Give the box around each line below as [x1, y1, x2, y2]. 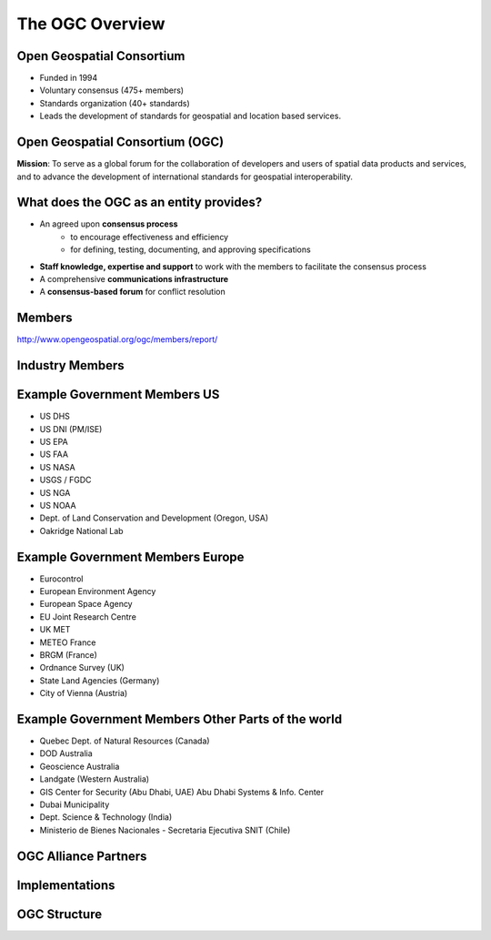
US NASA [39, 461, 76, 472]
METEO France [39, 637, 96, 648]
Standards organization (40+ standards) [39, 97, 190, 108]
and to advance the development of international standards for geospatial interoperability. [16, 171, 354, 182]
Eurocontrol [39, 573, 84, 584]
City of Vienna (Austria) [39, 688, 128, 699]
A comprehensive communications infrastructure [39, 274, 229, 284]
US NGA [39, 487, 71, 498]
